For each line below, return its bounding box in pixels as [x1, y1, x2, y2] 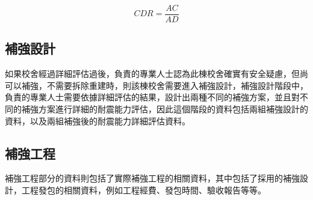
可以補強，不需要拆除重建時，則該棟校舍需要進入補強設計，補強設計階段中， [5, 79, 308, 91]
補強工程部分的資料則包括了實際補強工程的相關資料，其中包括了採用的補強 [5, 172, 300, 184]
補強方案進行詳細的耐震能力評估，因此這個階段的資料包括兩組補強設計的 [21, 103, 308, 115]
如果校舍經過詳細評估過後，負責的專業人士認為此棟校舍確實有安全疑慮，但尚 [5, 67, 308, 80]
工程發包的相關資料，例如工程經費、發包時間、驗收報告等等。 [21, 184, 266, 196]
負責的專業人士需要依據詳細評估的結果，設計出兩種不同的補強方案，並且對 [5, 91, 300, 103]
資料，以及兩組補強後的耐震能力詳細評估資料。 [5, 114, 190, 127]
